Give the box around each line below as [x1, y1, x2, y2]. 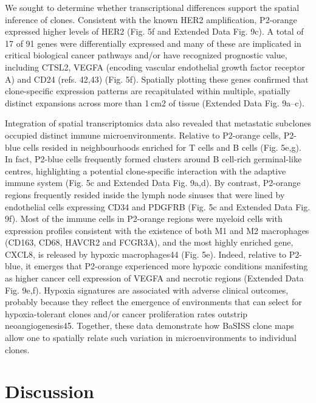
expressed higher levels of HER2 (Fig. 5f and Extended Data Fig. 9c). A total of [5, 25, 304, 38]
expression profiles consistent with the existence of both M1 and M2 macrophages [5, 224, 309, 236]
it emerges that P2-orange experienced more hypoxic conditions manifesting [26, 260, 308, 272]
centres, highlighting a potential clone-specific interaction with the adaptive [5, 164, 286, 177]
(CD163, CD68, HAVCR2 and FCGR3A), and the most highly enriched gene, [5, 236, 294, 249]
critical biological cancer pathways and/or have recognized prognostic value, [5, 49, 287, 61]
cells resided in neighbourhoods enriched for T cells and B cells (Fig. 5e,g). [23, 140, 301, 153]
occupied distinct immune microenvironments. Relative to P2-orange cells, [5, 128, 281, 141]
